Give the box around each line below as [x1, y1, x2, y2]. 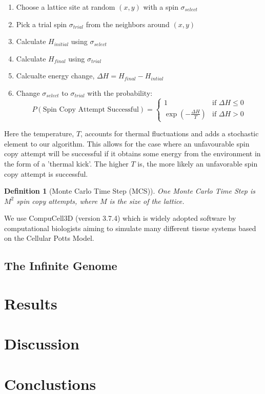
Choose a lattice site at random [16, 2, 115, 12]
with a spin [143, 2, 178, 12]
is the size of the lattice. [109, 195, 185, 206]
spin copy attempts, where [16, 195, 97, 206]
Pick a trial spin [16, 18, 67, 29]
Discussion [4, 333, 79, 354]
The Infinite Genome [4, 258, 117, 274]
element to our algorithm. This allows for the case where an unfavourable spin [4, 138, 250, 149]
